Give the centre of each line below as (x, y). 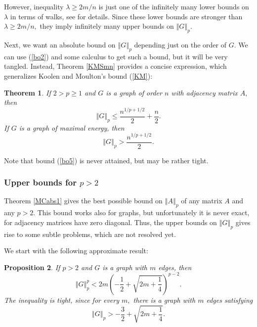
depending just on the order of (180, 44)
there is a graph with (164, 300)
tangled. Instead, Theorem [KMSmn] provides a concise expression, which (115, 66)
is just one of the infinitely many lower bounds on (174, 6)
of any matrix (202, 201)
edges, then (175, 267)
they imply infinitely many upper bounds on (107, 26)
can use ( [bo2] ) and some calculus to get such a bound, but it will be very (116, 56)
